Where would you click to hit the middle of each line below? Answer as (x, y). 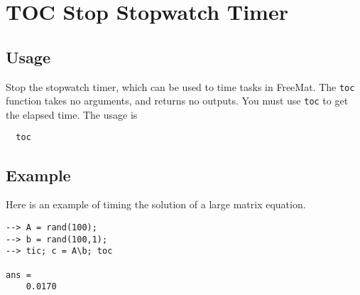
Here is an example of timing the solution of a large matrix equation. (156, 204)
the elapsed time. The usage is (72, 114)
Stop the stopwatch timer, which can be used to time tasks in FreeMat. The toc (180, 86)
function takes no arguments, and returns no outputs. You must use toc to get (177, 101)
